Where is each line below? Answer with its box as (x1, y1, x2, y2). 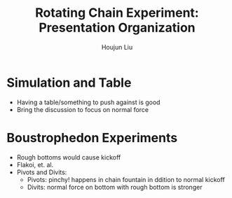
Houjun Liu (101, 43, 133, 51)
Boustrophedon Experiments (6, 129, 178, 146)
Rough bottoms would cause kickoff (16, 153, 121, 162)
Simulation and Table (6, 75, 132, 90)
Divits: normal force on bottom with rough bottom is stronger (27, 183, 203, 191)
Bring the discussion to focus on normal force (16, 105, 149, 113)
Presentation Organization (39, 20, 196, 36)
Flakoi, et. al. (16, 160, 54, 169)
